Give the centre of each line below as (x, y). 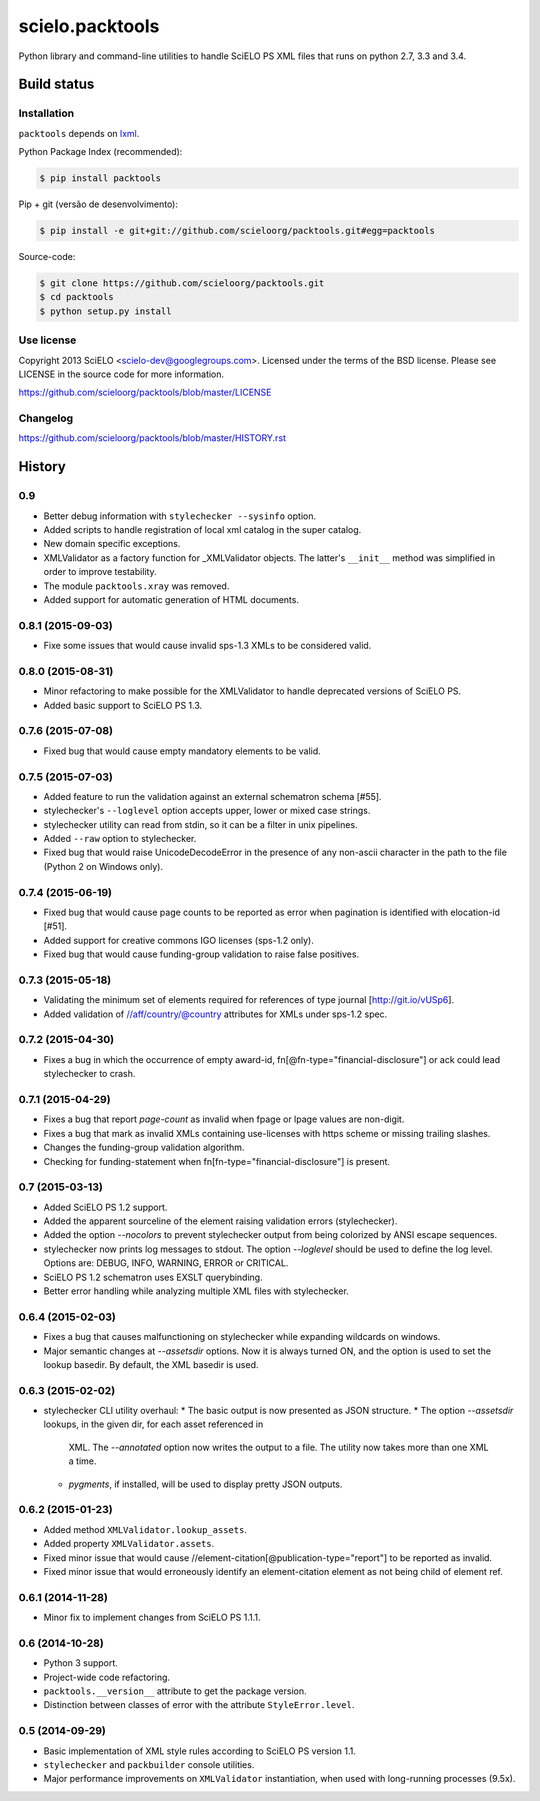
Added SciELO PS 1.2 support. (105, 1207)
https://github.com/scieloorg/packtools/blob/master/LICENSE (145, 392)
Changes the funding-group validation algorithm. (144, 1147)
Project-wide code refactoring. (106, 1677)
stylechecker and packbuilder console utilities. (149, 1764)
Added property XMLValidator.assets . (129, 1544)
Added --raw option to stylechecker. (120, 839)
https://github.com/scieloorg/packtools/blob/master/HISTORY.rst (152, 438)
